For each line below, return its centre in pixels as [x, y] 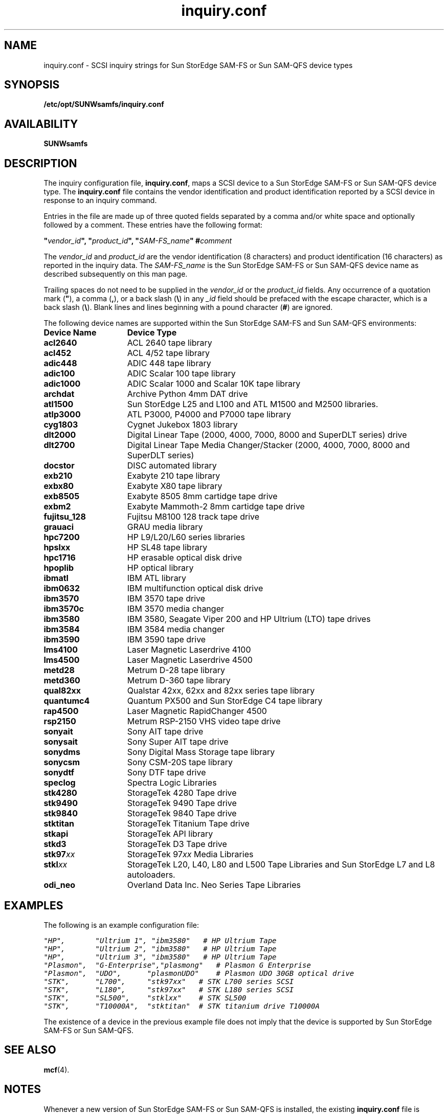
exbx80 [59, 486]
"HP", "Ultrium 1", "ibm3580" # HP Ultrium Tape [160, 940]
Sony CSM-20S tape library [180, 762]
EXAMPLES [34, 905]
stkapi [56, 834]
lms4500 [62, 660]
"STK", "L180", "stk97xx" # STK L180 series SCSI [169, 989]
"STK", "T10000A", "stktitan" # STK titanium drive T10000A [182, 1006]
